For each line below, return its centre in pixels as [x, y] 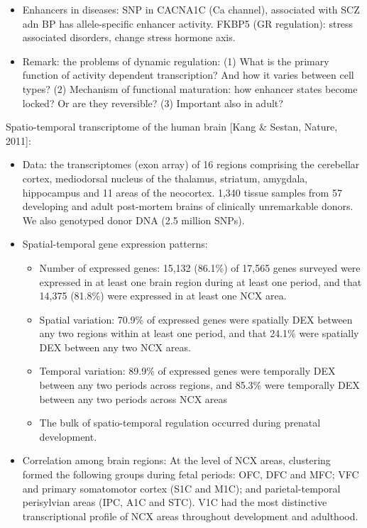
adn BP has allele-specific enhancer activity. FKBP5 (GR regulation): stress [188, 23]
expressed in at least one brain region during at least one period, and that [201, 281]
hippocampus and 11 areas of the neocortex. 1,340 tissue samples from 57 [182, 192]
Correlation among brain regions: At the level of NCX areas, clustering [176, 460]
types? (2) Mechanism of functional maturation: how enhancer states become [190, 88]
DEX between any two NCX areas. [115, 347]
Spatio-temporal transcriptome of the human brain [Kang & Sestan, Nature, [172, 127]
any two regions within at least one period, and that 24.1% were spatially [199, 333]
